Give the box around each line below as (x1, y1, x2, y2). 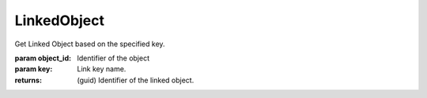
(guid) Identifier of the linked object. (77, 75, 195, 85)
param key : (14, 64, 53, 74)
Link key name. (77, 64, 127, 74)
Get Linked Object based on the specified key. (14, 39, 165, 49)
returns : (14, 75, 43, 85)
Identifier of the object (77, 53, 150, 63)
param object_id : (14, 53, 71, 63)
